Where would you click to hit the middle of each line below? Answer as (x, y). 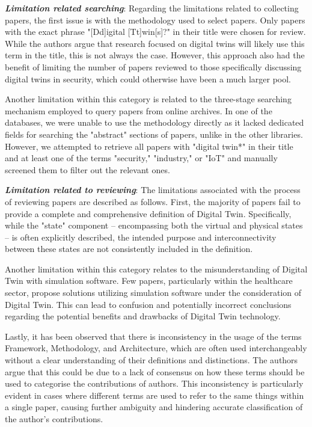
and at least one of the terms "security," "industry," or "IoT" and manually (141, 158)
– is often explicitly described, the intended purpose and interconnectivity (141, 237)
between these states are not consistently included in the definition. (129, 249)
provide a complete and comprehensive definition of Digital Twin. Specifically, (148, 213)
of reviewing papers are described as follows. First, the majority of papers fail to (153, 201)
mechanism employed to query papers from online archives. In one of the (139, 110)
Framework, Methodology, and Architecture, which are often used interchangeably (156, 348)
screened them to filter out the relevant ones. (87, 169)
